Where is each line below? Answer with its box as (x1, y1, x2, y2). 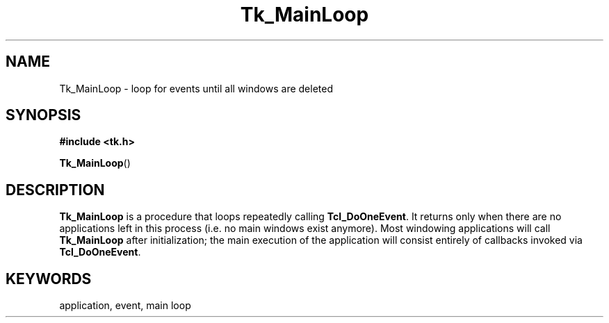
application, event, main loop (59, 299, 191, 312)
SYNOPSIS (6, 106, 81, 124)
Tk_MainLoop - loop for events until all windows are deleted (59, 82, 333, 94)
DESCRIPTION (6, 181, 105, 199)
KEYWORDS (6, 270, 92, 288)
